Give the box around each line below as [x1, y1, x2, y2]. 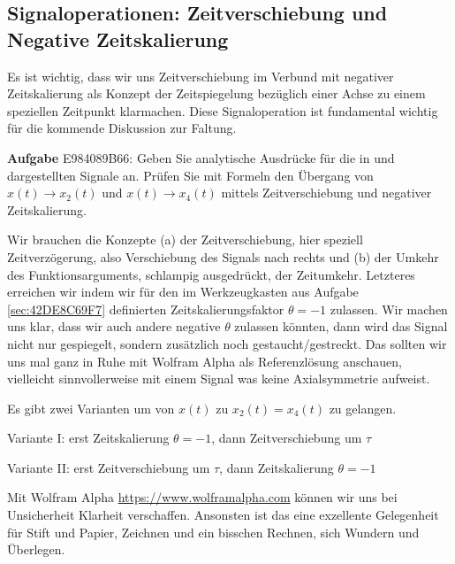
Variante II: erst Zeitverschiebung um [7, 458, 210, 476]
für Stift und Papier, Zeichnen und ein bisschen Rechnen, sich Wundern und [7, 522, 420, 541]
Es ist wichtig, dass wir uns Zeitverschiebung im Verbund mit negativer [7, 66, 394, 85]
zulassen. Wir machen [330, 299, 448, 318]
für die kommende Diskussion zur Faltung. [7, 119, 237, 137]
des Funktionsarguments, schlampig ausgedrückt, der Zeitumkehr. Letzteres [7, 265, 415, 283]
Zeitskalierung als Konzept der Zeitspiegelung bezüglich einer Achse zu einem [7, 84, 426, 103]
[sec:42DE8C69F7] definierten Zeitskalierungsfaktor [7, 299, 284, 318]
